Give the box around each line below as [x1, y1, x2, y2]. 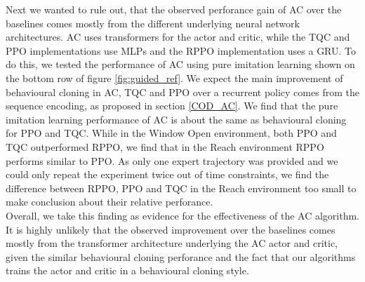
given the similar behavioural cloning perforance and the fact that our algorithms [6, 249, 356, 264]
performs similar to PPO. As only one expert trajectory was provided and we [6, 153, 338, 168]
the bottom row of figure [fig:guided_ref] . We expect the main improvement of [6, 70, 343, 85]
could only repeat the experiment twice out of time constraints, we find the [6, 167, 329, 182]
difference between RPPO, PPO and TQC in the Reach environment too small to [6, 180, 357, 195]
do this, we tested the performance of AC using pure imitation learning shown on [6, 57, 355, 72]
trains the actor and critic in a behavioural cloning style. [6, 263, 249, 278]
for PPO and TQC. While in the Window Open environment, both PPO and [6, 126, 337, 140]
